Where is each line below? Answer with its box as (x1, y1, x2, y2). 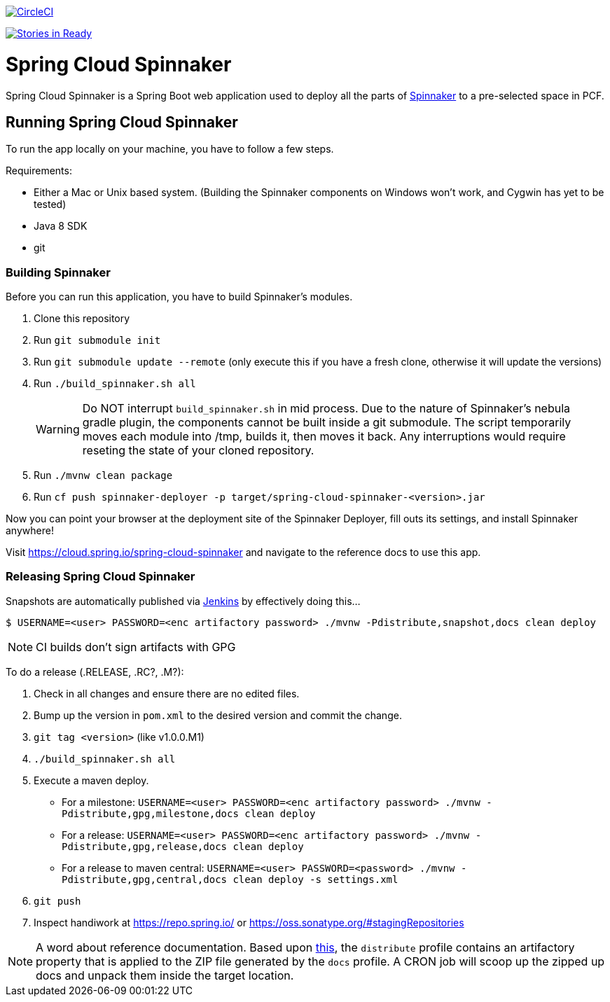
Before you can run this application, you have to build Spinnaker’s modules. (6, 291, 353, 303)
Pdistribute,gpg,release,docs (62, 840, 228, 852)
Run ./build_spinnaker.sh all (34, 377, 196, 390)
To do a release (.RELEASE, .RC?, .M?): (6, 665, 184, 678)
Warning (36, 422, 80, 437)
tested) (34, 198, 67, 211)
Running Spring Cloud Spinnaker (6, 113, 238, 131)
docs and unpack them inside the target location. (36, 968, 294, 982)
